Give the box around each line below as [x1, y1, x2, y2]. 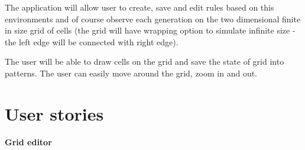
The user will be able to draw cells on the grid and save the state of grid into [5, 55, 284, 68]
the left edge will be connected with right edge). [5, 35, 179, 48]
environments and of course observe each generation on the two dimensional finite [5, 12, 301, 25]
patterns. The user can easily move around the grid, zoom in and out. [5, 66, 257, 79]
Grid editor [5, 135, 52, 148]
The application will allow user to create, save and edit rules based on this [5, 1, 274, 13]
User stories [5, 101, 104, 125]
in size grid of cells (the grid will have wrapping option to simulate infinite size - [5, 24, 296, 36]
